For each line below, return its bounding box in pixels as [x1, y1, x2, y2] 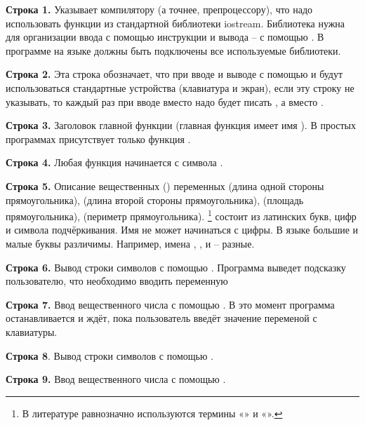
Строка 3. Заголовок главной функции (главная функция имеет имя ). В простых [6, 118, 356, 133]
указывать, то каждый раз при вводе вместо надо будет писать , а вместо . [6, 94, 324, 109]
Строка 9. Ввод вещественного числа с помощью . [6, 372, 226, 386]
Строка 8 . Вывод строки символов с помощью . [6, 348, 213, 363]
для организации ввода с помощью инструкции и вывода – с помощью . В [6, 29, 324, 44]
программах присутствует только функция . [6, 131, 191, 146]
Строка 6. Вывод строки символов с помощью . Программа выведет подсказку [6, 259, 346, 274]
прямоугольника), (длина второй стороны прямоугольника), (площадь [6, 192, 304, 207]
